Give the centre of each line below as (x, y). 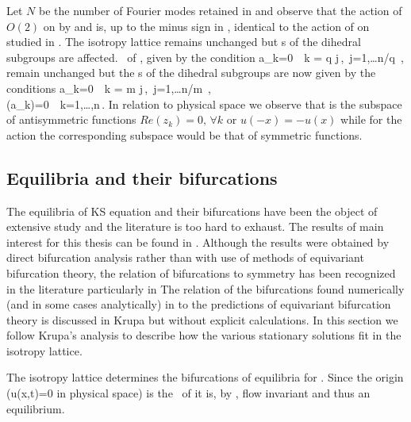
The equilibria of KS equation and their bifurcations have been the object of (192, 211)
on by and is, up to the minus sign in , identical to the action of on (206, 26)
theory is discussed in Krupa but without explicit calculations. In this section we (202, 319)
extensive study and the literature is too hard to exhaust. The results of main (195, 226)
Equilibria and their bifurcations (142, 177)
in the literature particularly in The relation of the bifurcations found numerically (205, 288)
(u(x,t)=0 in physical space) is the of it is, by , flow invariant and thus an (188, 393)
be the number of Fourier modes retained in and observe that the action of (220, 10)
